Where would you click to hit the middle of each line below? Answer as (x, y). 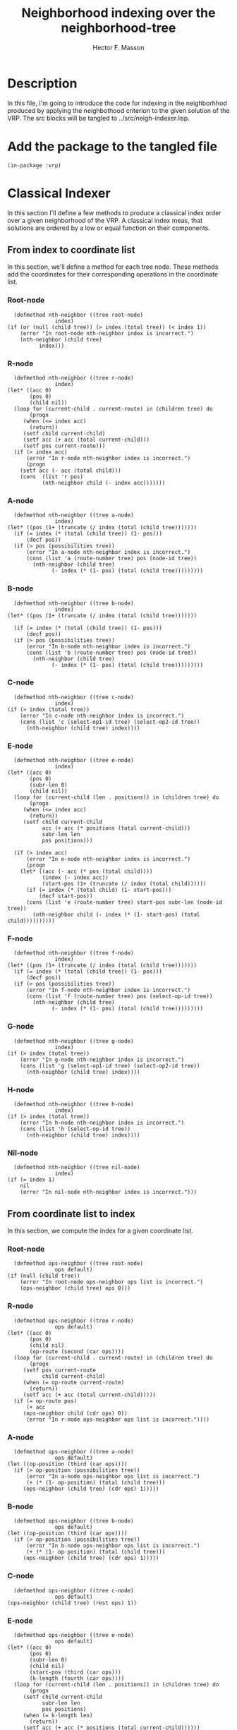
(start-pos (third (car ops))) (75, 1672)
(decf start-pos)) (66, 896)
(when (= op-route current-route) (74, 1382)
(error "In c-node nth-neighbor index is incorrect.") (102, 715)
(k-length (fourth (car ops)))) (77, 1678)
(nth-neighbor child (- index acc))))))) (104, 483)
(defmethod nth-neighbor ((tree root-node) (78, 315)
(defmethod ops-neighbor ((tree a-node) (74, 1452)
